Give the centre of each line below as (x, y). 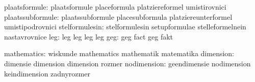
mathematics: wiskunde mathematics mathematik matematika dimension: (119, 53)
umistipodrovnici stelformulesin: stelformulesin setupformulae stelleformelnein (125, 27)
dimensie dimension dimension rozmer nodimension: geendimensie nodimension (127, 63)
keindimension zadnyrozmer (47, 73)
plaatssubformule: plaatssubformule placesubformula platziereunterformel (118, 16)
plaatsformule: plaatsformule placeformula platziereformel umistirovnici (115, 7)
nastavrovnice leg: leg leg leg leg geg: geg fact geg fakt (89, 36)
